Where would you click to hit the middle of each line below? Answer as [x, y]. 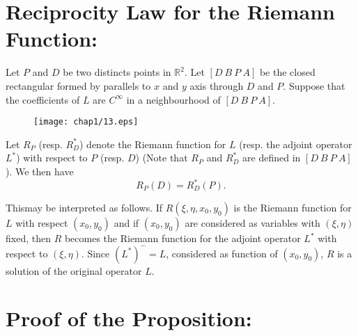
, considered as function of [222, 253]
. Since [95, 253]
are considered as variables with [252, 223]
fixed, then [28, 238]
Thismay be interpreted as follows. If [84, 208]
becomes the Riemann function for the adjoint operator [182, 238]
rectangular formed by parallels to [78, 85]
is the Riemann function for [293, 208]
